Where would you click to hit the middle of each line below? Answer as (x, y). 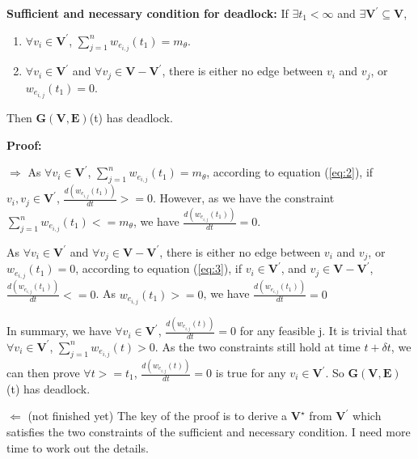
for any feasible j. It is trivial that (323, 331)
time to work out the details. (78, 447)
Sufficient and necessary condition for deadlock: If (148, 13)
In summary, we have (59, 331)
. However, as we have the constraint (243, 198)
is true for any (251, 372)
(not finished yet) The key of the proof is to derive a (158, 416)
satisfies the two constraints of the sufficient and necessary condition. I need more (209, 432)
